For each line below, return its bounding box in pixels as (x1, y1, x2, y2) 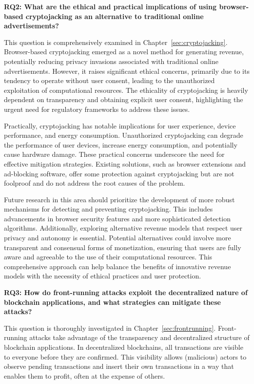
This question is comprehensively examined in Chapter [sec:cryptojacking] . (4, 37, 228, 47)
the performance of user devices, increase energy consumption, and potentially (4, 139, 237, 149)
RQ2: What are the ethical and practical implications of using (4, 1, 217, 11)
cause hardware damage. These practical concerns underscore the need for (4, 149, 225, 159)
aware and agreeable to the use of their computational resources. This (4, 252, 213, 262)
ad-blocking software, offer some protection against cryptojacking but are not (4, 168, 234, 178)
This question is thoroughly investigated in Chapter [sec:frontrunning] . (4, 322, 216, 333)
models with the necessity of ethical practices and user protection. (4, 271, 201, 281)
